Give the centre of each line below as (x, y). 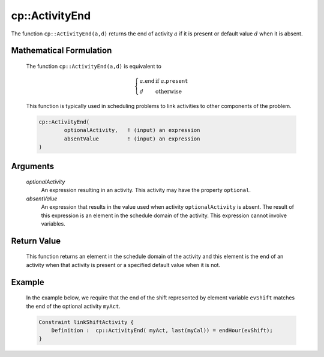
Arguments (33, 166)
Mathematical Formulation (61, 51)
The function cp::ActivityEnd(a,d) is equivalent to (94, 66)
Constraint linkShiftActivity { (86, 322)
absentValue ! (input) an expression (132, 139)
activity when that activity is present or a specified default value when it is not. (123, 265)
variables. (53, 224)
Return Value (36, 241)
